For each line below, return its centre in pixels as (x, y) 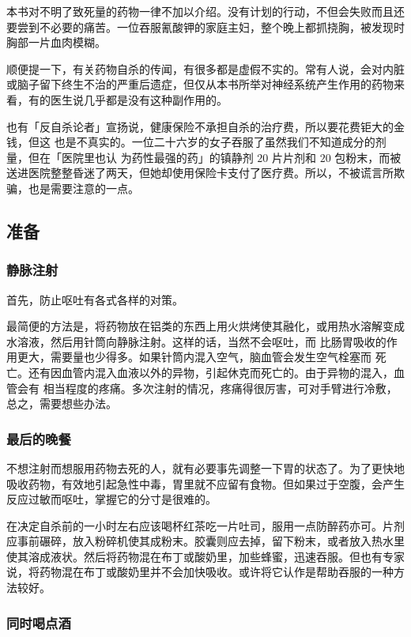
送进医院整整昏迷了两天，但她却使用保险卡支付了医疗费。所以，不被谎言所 (200, 173)
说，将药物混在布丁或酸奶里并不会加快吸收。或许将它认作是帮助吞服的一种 (200, 572)
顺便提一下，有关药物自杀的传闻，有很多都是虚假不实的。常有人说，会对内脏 (205, 68)
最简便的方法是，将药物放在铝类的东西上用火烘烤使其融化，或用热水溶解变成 (205, 326)
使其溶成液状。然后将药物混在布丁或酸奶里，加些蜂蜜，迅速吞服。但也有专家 (205, 556)
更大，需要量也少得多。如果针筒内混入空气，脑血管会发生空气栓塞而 (194, 357)
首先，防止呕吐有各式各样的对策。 (95, 299)
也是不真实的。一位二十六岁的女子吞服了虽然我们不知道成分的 (215, 142)
